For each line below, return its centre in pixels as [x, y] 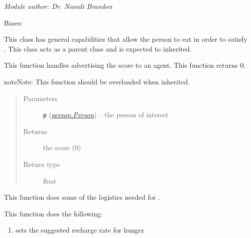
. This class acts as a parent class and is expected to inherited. [98, 48]
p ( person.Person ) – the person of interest [106, 115]
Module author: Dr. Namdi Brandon [58, 6]
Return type [42, 164]
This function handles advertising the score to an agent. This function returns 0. [125, 65]
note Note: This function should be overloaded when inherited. [97, 81]
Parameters [40, 98]
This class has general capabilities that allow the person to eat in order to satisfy [126, 39]
